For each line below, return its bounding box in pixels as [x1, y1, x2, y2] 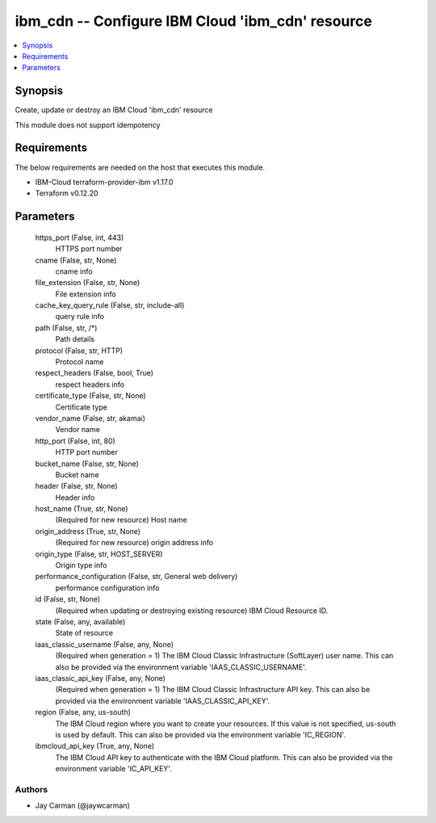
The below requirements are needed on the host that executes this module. [15, 162, 266, 172]
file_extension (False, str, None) [35, 278, 140, 288]
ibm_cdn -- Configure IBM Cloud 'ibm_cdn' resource [15, 12, 373, 30]
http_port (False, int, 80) [35, 436, 116, 446]
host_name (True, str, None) [35, 504, 128, 514]
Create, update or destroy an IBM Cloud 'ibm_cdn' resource [15, 105, 213, 115]
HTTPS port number [55, 244, 123, 254]
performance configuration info [55, 582, 161, 593]
